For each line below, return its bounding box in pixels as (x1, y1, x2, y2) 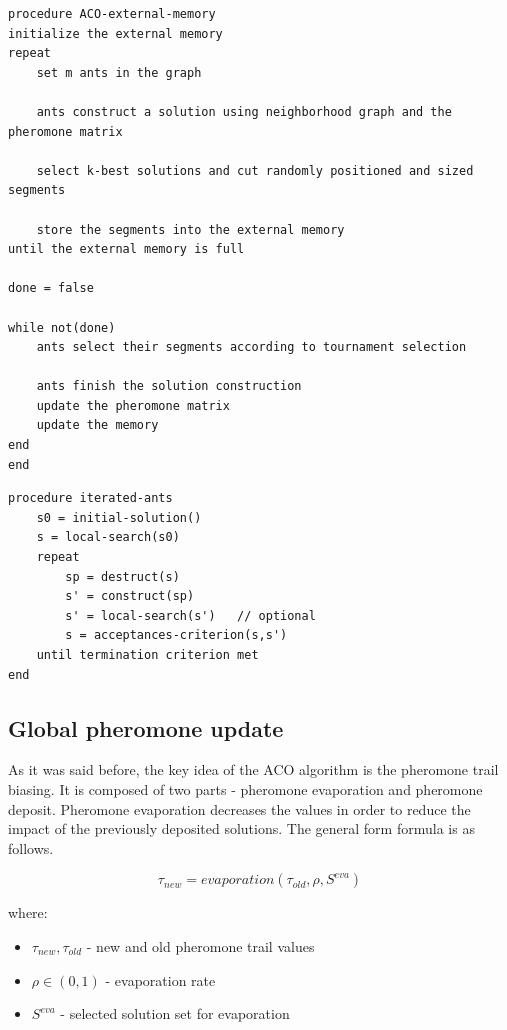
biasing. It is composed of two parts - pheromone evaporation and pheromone (8, 778, 483, 799)
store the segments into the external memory (36, 222, 345, 237)
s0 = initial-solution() (36, 510, 202, 525)
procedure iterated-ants (8, 491, 173, 506)
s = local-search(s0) (36, 530, 180, 545)
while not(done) (8, 320, 116, 335)
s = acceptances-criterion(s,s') (65, 628, 288, 643)
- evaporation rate (105, 969, 216, 990)
